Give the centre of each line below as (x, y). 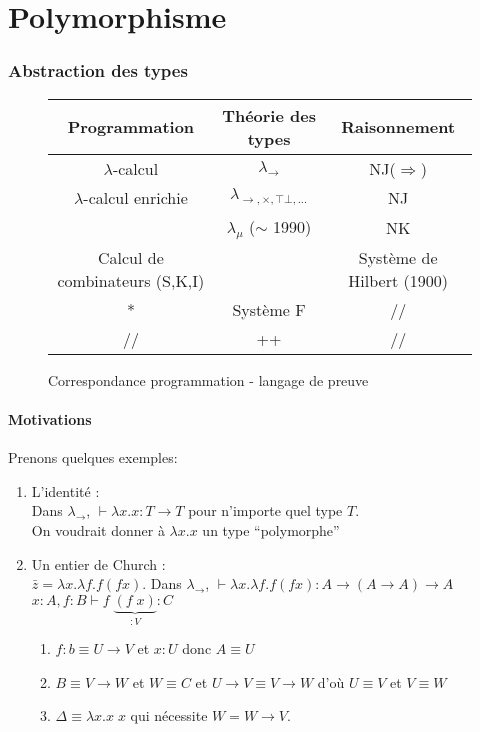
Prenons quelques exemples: (93, 457)
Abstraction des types (98, 70)
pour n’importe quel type (265, 510)
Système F (269, 309)
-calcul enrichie (135, 197)
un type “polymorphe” (271, 529)
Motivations (50, 418)
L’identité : (65, 490)
